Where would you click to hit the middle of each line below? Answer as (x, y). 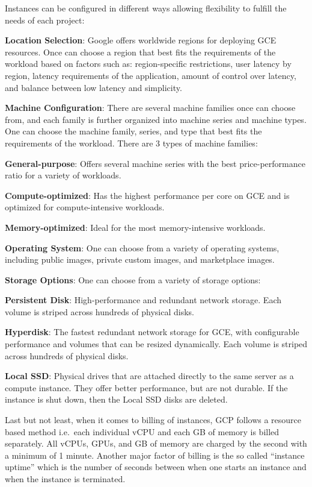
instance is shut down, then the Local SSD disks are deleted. (116, 399)
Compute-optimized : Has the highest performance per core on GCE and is (147, 195)
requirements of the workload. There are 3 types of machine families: (131, 143)
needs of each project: (45, 20)
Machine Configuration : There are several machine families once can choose (150, 108)
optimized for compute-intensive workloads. (85, 207)
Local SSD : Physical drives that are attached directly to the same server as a (149, 376)
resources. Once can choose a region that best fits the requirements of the (140, 52)
